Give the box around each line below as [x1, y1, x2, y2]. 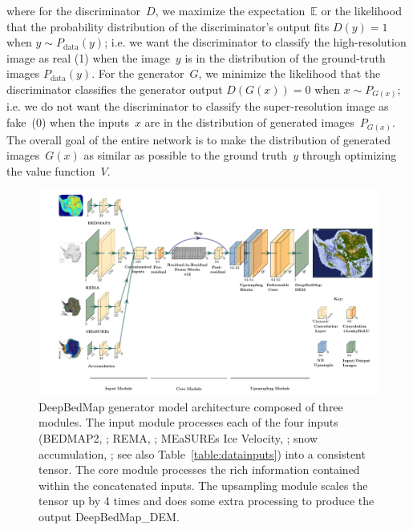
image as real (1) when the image [6, 49, 170, 66]
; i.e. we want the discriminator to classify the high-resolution [104, 34, 407, 51]
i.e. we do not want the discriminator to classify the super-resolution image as [6, 98, 389, 115]
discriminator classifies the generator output [6, 80, 223, 97]
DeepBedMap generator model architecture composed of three [38, 398, 343, 415]
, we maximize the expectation [155, 2, 306, 18]
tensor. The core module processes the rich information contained [38, 461, 360, 478]
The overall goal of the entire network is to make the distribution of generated [6, 131, 391, 148]
